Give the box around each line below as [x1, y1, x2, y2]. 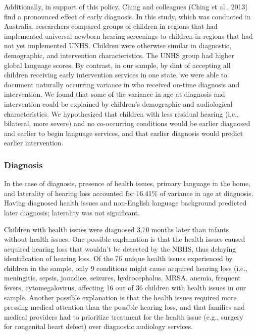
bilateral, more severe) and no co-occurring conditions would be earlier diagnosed [4, 118, 251, 129]
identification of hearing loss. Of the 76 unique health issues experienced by [4, 253, 233, 264]
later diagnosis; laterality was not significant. [4, 207, 140, 217]
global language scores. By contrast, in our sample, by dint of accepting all [4, 60, 231, 70]
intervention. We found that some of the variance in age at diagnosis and [4, 89, 225, 99]
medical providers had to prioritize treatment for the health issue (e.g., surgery [4, 311, 244, 322]
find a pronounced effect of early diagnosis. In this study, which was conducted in [4, 11, 251, 21]
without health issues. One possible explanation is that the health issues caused [4, 234, 245, 244]
